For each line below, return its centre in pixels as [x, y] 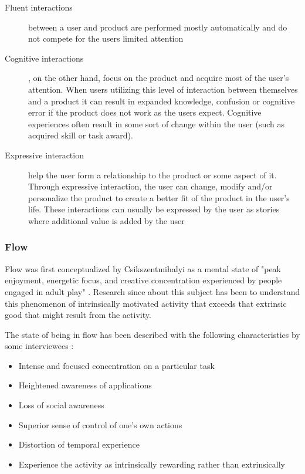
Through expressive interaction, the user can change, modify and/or [150, 186]
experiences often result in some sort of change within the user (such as [156, 123]
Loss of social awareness [61, 405]
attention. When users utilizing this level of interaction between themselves [163, 89]
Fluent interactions [39, 7]
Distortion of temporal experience [79, 444]
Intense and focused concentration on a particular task [116, 365]
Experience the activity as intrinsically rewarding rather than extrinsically [152, 464]
